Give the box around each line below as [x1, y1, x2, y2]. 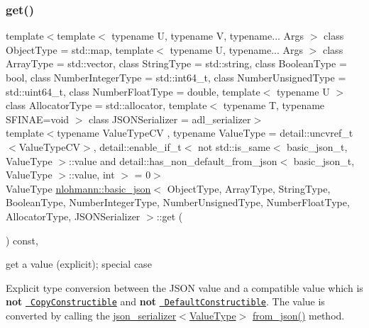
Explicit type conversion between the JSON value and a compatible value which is [6, 280, 363, 295]
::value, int [69, 167, 115, 182]
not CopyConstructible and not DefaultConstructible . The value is [6, 294, 325, 309]
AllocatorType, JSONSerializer [6, 208, 141, 223]
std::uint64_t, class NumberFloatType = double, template [6, 84, 260, 98]
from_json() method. [252, 307, 345, 322]
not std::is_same [198, 139, 270, 154]
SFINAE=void [6, 111, 70, 126]
